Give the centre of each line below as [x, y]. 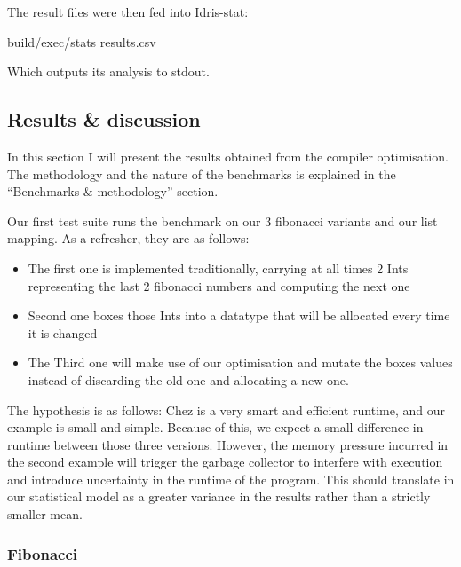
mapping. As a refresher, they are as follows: [128, 238]
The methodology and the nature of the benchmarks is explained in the [202, 173]
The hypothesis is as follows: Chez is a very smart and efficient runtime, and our [226, 409]
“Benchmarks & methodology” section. [113, 191]
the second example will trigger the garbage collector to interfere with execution [225, 462]
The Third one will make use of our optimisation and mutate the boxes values [240, 362]
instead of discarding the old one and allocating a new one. [188, 379]
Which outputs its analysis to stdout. [108, 71]
